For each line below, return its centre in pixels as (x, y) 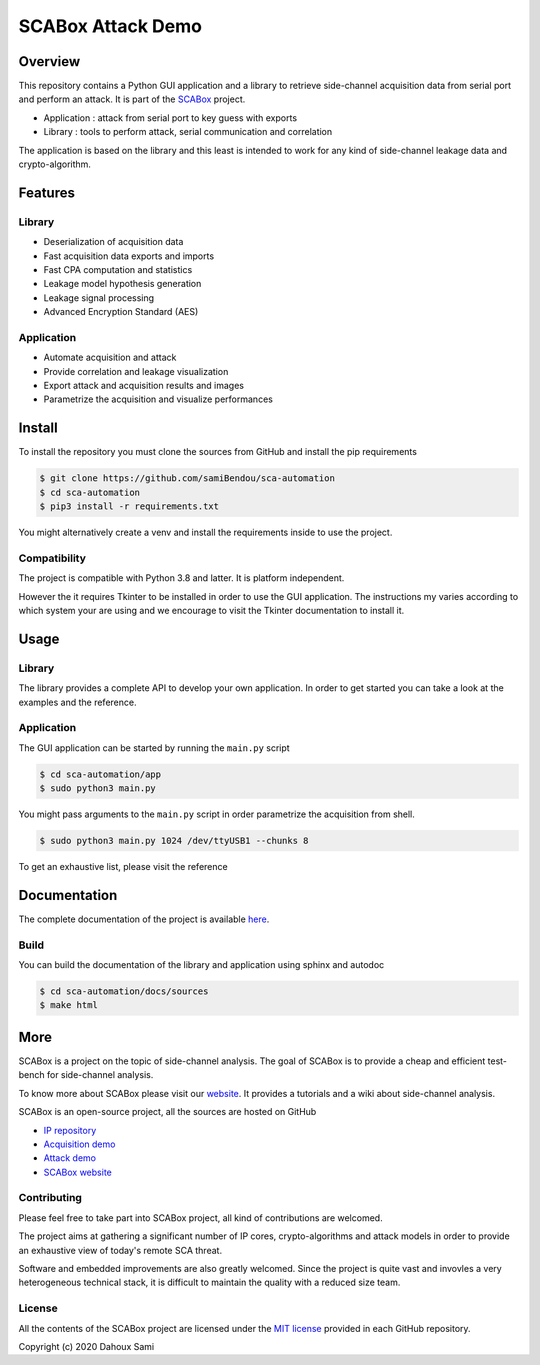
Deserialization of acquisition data (113, 242)
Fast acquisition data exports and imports (129, 256)
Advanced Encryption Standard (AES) (121, 312)
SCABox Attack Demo (110, 26)
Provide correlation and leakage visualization (136, 371)
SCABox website (77, 1172)
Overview (49, 61)
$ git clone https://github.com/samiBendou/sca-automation (187, 478)
